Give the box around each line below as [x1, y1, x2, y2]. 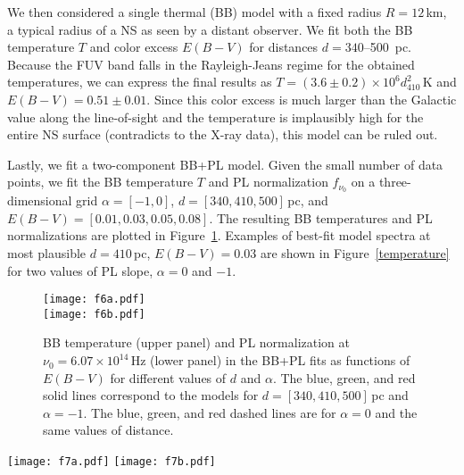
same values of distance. [43, 421, 174, 439]
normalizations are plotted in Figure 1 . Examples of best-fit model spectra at [7, 226, 431, 245]
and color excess [89, 37, 178, 56]
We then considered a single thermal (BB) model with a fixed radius [7, 3, 382, 21]
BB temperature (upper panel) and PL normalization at [43, 333, 350, 352]
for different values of [110, 368, 227, 387]
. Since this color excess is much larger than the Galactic [146, 89, 457, 108]
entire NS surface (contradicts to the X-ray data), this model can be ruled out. [7, 125, 438, 144]
